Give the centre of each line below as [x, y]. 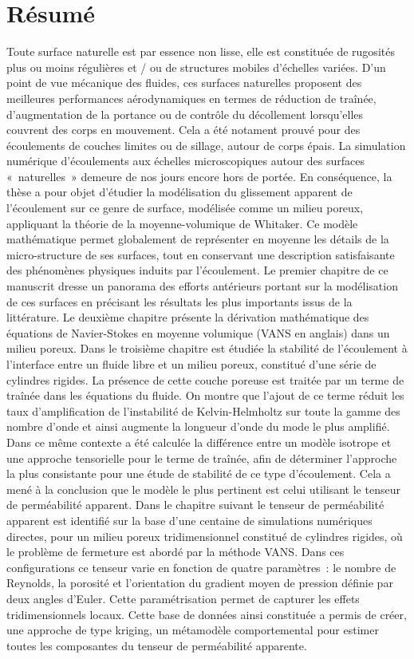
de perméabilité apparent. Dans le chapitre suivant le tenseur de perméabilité [195, 505]
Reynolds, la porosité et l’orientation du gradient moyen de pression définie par [200, 583]
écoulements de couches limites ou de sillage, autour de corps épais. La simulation [206, 145]
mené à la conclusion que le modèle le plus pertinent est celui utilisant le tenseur [203, 489]
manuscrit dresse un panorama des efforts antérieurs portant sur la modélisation [202, 286]
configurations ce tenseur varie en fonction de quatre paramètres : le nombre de [201, 567]
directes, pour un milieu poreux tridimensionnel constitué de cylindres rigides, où [205, 536]
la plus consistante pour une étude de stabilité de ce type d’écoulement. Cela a [199, 474]
